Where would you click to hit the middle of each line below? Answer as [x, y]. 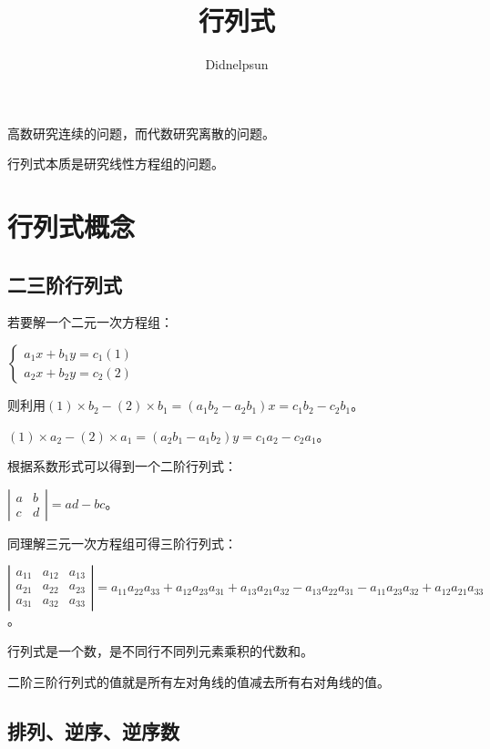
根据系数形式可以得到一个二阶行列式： [122, 466]
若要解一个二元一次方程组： [90, 322]
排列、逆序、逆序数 [93, 730]
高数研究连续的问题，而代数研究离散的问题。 [141, 133]
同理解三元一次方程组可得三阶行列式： [122, 543]
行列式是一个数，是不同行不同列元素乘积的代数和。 [160, 651]
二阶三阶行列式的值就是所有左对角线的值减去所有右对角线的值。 [199, 681]
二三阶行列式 [65, 284]
